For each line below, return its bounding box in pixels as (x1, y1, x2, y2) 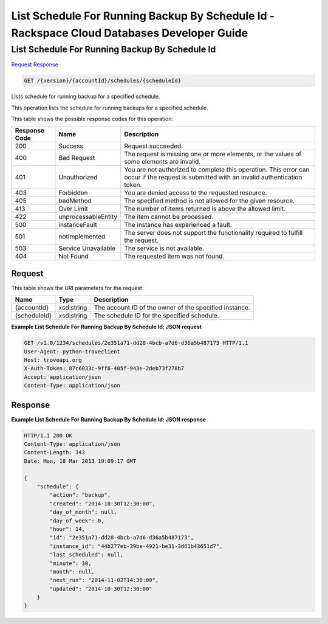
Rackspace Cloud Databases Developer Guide (11, 26, 248, 40)
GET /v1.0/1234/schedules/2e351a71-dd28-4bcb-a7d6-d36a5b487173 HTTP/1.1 (24, 339, 248, 347)
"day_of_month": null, (49, 508, 118, 516)
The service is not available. (124, 244, 205, 252)
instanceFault (58, 221, 97, 229)
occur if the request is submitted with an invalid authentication (124, 173, 302, 182)
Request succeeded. (124, 142, 183, 150)
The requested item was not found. (124, 252, 225, 261)
